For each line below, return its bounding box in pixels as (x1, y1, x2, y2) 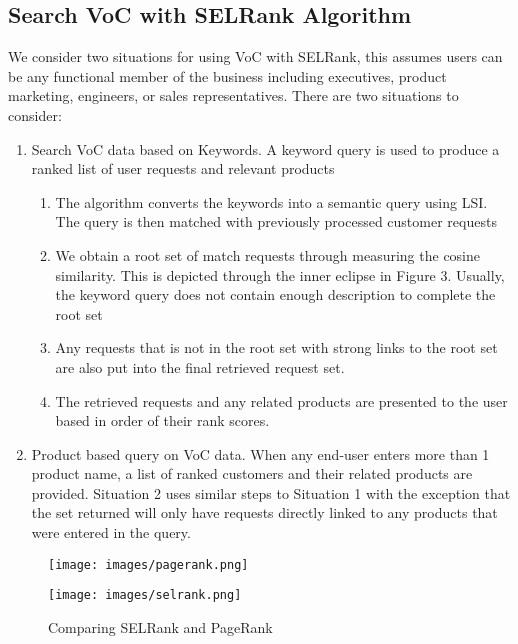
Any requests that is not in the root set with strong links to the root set (55, 337, 498, 358)
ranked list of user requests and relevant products (31, 158, 335, 179)
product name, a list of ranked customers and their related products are (31, 463, 473, 484)
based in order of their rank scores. (55, 410, 270, 431)
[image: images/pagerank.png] (48, 557, 249, 572)
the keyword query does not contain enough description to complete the (55, 284, 496, 305)
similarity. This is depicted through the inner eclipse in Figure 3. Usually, (55, 264, 505, 285)
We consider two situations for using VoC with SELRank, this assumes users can (8, 46, 503, 67)
